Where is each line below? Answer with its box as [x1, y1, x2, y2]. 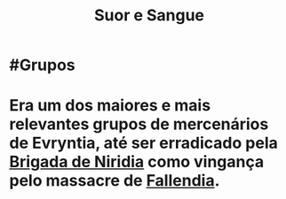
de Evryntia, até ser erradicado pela [9, 134, 278, 153]
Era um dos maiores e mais [9, 96, 211, 116]
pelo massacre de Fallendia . [9, 171, 220, 191]
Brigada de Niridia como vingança [9, 152, 265, 172]
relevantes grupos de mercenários [9, 114, 269, 134]
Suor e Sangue [93, 5, 205, 26]
